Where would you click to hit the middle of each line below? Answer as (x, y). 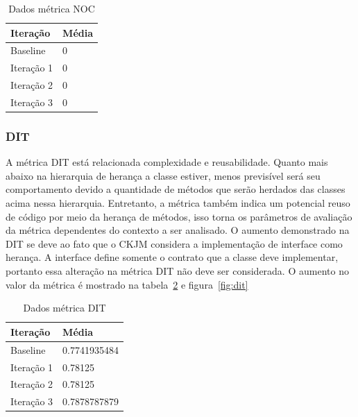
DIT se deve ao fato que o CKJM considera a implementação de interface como (174, 243)
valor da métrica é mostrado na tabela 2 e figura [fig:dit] (127, 284)
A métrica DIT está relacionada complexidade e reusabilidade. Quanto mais (167, 162)
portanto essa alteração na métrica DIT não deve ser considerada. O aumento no (177, 271)
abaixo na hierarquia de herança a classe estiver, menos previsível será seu (163, 175)
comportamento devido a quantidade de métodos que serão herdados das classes (176, 189)
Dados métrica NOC (52, 8)
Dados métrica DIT (65, 308)
